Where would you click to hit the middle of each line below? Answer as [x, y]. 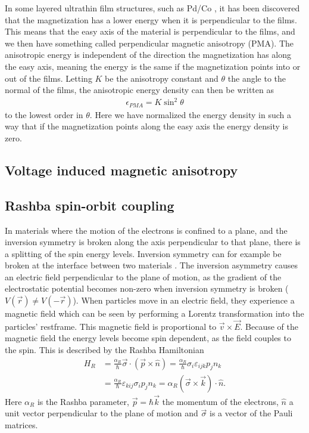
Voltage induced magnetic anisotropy [121, 170]
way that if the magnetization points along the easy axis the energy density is [147, 126]
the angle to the [257, 78]
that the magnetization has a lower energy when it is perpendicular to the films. [151, 19]
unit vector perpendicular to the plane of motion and [102, 413]
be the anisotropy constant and [162, 78]
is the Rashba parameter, [83, 401]
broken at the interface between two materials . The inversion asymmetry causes [152, 265]
